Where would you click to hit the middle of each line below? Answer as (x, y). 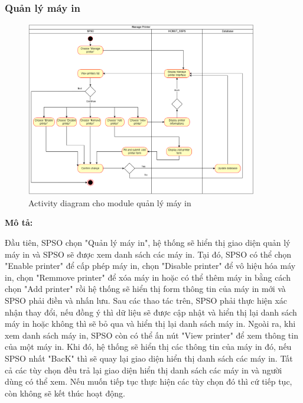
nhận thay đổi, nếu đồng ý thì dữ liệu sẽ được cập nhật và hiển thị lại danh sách (151, 312)
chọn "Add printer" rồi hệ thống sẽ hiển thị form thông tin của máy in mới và (145, 289)
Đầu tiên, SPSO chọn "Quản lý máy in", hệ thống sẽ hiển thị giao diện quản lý (148, 243)
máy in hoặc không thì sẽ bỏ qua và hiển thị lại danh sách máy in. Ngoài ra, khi (150, 324)
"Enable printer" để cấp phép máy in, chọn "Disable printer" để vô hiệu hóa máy (150, 266)
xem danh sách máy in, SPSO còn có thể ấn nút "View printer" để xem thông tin (151, 335)
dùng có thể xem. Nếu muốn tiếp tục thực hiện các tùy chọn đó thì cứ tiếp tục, (149, 381)
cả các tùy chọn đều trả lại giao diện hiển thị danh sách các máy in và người (144, 370)
